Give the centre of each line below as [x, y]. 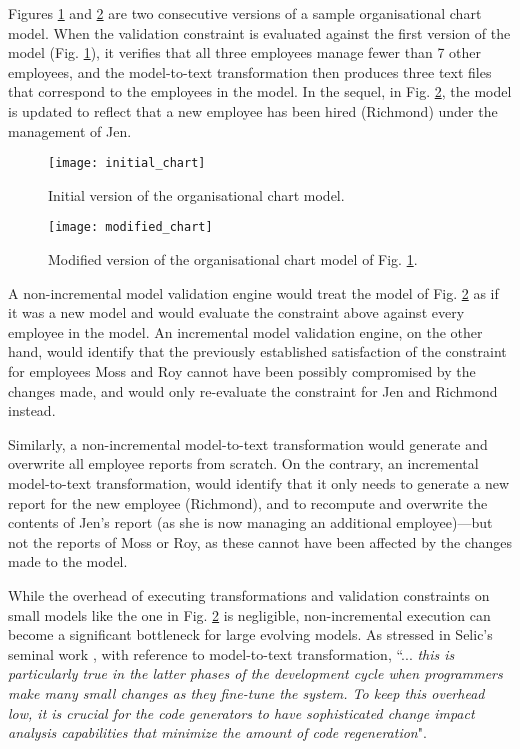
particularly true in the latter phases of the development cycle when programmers [255, 673]
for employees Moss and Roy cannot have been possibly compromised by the [242, 371]
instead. [32, 410]
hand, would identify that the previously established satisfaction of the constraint [257, 351]
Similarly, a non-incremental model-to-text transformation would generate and [248, 443]
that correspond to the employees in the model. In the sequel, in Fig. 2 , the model [260, 91]
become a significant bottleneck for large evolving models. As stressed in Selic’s [250, 634]
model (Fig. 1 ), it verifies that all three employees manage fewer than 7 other [244, 52]
